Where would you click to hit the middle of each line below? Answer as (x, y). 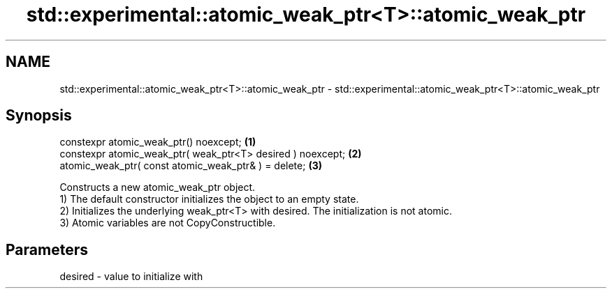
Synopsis (39, 116)
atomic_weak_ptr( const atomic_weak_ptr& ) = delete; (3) (191, 166)
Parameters (47, 249)
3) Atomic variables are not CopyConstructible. (168, 223)
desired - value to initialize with (131, 277)
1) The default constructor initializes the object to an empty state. (209, 199)
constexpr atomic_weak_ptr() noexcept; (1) (158, 142)
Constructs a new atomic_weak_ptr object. (158, 187)
